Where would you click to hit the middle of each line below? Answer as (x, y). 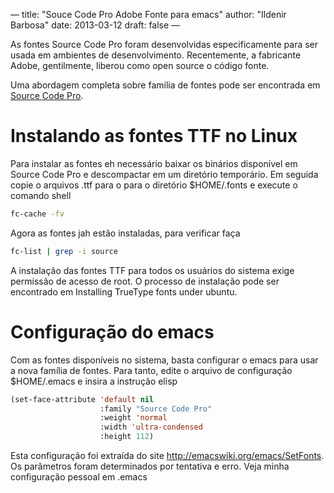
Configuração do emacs (112, 331)
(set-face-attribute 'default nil (82, 399)
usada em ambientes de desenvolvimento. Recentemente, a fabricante (156, 55)
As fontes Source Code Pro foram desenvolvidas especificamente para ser (164, 44)
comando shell (41, 195)
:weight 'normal (133, 418)
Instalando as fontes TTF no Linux (154, 136)
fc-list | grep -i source (64, 251)
